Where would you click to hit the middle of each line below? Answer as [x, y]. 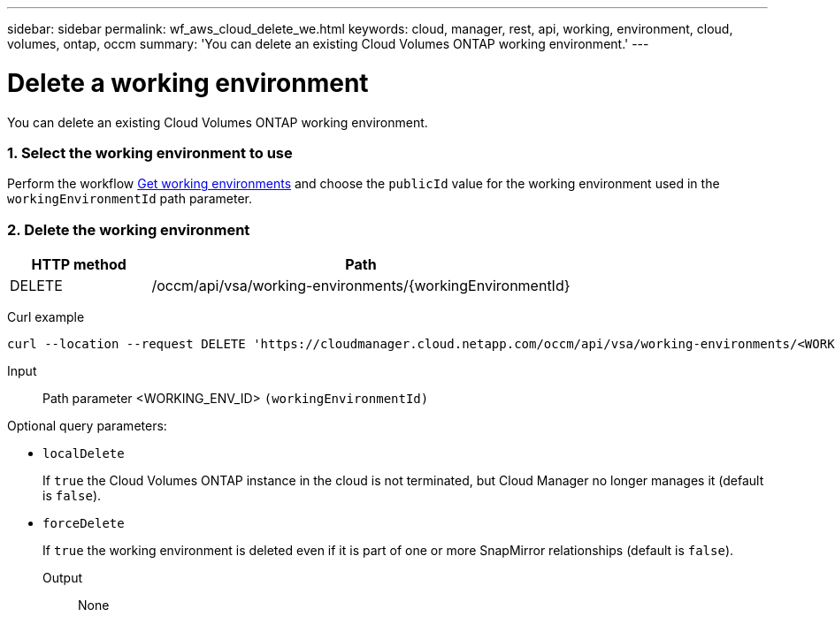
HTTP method [79, 264]
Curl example [46, 317]
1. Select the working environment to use [150, 152]
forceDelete [84, 523]
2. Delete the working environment [129, 229]
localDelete [84, 453]
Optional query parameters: [87, 426]
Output [62, 578]
